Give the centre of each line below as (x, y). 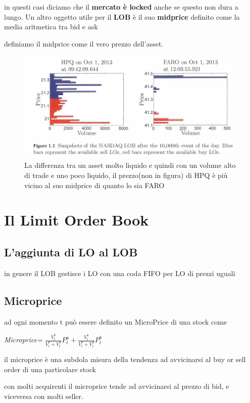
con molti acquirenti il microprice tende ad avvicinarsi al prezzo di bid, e (117, 386)
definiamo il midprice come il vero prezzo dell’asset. (84, 43)
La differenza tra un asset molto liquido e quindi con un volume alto (130, 165)
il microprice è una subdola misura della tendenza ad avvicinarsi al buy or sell (125, 359)
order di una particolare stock (50, 369)
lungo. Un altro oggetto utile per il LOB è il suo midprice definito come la (122, 16)
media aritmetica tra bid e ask (51, 27)
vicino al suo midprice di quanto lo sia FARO (94, 185)
